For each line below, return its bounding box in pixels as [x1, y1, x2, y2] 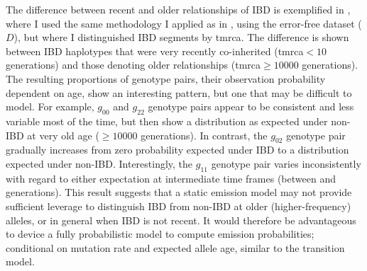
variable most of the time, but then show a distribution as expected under [6, 113, 328, 128]
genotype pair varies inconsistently [211, 156, 361, 171]
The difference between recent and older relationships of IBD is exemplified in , [6, 2, 351, 16]
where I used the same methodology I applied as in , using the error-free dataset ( [6, 16, 362, 30]
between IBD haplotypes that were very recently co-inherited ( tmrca [6, 43, 304, 58]
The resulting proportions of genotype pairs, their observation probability [6, 71, 326, 86]
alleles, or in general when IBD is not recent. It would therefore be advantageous [6, 212, 356, 227]
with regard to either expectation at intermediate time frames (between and [6, 171, 336, 185]
